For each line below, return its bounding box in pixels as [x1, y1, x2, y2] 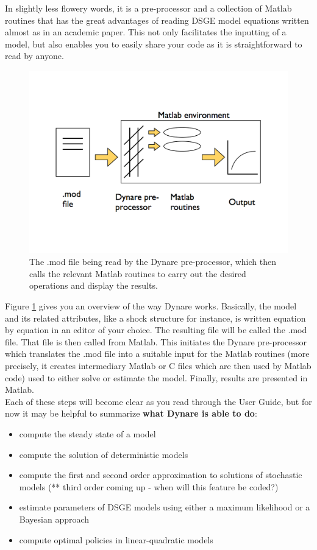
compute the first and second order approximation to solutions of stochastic [19, 468, 302, 481]
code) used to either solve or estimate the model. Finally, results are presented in [5, 371, 308, 384]
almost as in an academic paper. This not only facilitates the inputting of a [5, 26, 287, 38]
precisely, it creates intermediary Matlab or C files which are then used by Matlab [5, 359, 312, 372]
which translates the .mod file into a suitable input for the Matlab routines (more [5, 347, 310, 360]
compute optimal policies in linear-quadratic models [19, 533, 213, 546]
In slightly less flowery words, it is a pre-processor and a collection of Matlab [5, 2, 292, 14]
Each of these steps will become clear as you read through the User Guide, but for [5, 395, 312, 407]
